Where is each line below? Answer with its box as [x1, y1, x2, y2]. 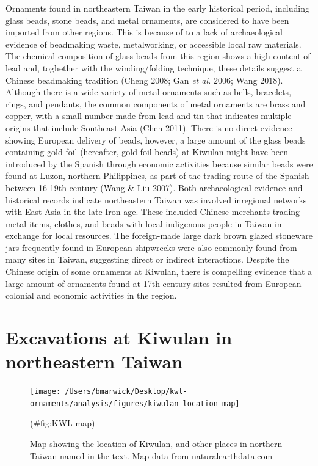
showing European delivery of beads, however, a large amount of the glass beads [5, 133, 306, 146]
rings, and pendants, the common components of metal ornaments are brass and [5, 97, 306, 110]
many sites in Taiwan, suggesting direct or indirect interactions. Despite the [5, 253, 289, 266]
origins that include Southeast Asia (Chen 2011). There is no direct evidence [5, 121, 292, 134]
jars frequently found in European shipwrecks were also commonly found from [5, 241, 297, 253]
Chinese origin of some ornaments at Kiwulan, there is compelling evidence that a [5, 265, 313, 278]
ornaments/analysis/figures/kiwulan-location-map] [30, 399, 240, 408]
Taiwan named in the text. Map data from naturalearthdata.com [30, 449, 273, 462]
